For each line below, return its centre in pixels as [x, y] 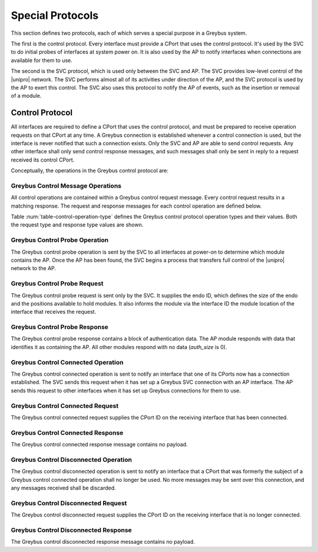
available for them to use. [42, 60]
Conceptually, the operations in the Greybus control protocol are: [90, 170]
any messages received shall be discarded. [63, 488]
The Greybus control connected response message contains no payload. [99, 445]
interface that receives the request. [54, 312]
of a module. [26, 96]
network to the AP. [33, 268]
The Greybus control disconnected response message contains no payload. [103, 542]
